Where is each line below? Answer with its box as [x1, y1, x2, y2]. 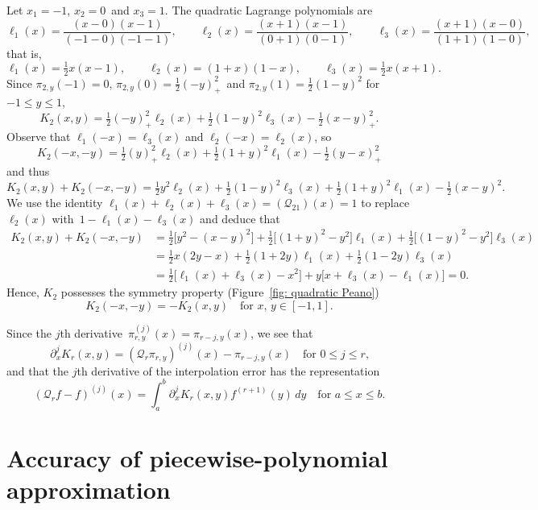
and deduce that [200, 209, 280, 226]
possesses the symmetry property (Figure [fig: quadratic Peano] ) [60, 284, 379, 301]
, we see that [250, 324, 313, 341]
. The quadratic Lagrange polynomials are [164, 2, 373, 18]
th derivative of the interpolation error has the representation [77, 362, 380, 379]
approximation [6, 472, 171, 505]
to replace [361, 194, 410, 211]
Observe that [6, 128, 71, 145]
